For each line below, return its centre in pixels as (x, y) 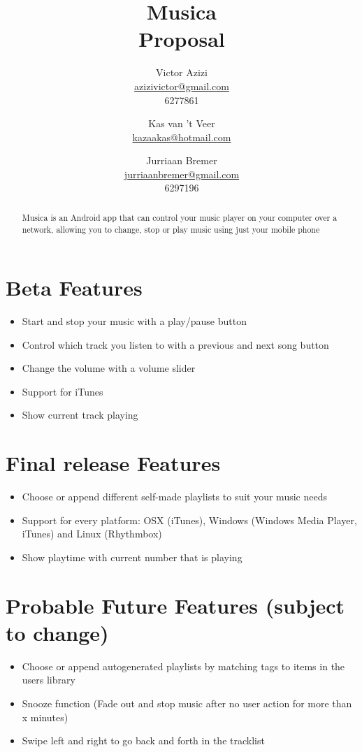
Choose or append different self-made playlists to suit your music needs (174, 497)
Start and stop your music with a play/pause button (134, 321)
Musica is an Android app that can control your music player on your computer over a (180, 217)
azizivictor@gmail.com (182, 86)
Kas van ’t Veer (182, 123)
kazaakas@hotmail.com (182, 137)
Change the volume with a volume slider (109, 368)
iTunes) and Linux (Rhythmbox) (92, 534)
